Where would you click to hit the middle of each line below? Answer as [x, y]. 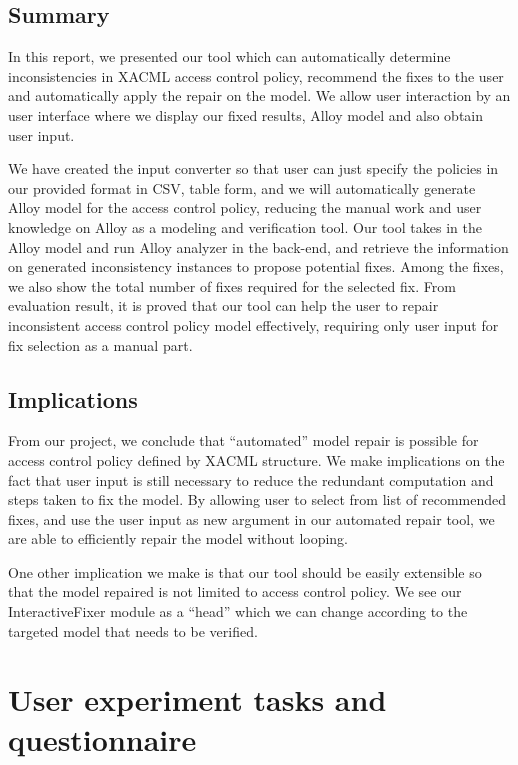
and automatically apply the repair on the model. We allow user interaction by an [259, 95]
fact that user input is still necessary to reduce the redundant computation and [251, 479]
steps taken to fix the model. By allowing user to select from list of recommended [257, 499]
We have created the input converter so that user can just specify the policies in [253, 168]
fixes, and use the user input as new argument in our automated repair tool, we [251, 518]
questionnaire [102, 738]
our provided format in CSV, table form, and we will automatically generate [242, 187]
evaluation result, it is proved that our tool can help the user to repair [223, 305]
